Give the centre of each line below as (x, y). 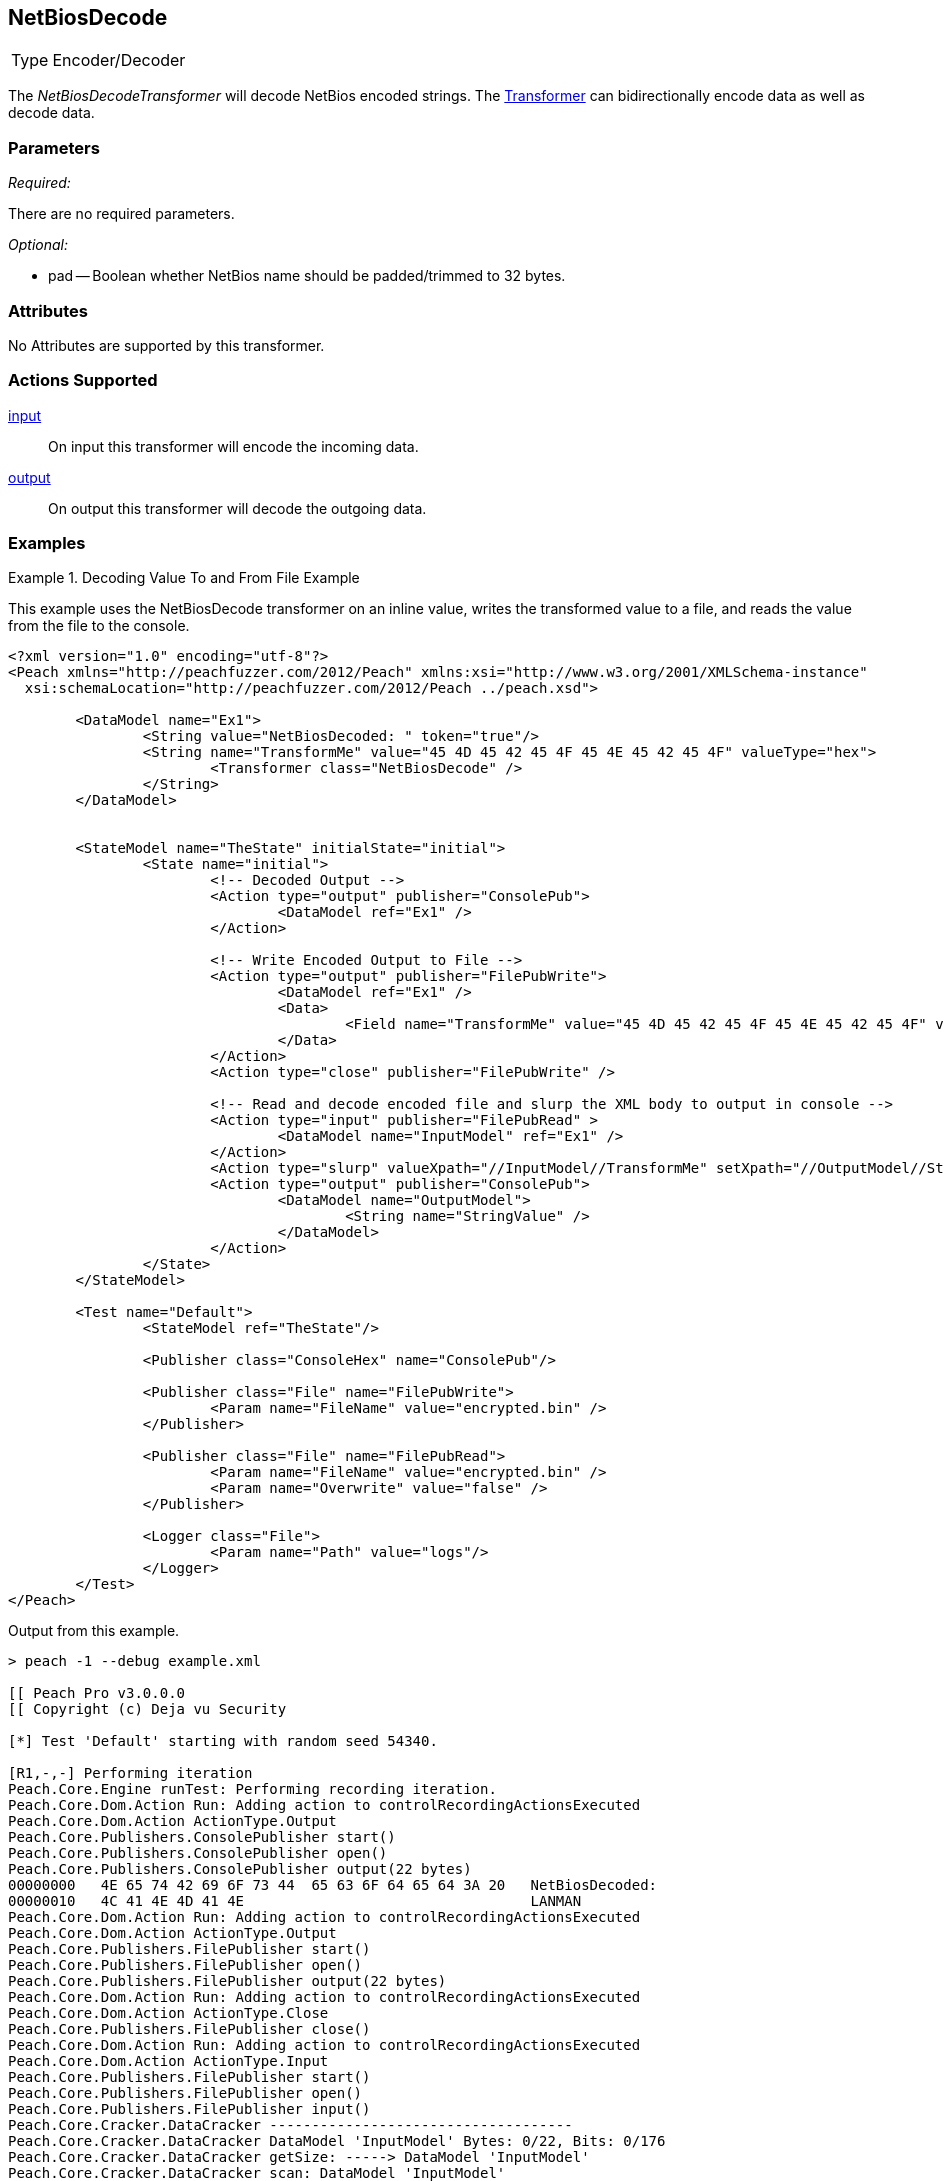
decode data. (51, 113)
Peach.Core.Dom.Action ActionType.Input (168, 2061)
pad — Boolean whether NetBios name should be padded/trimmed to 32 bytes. (307, 276)
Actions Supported (83, 380)
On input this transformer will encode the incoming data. (233, 446)
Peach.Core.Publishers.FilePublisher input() (189, 2109)
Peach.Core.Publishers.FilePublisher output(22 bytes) (227, 1981)
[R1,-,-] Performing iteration (130, 1773)
